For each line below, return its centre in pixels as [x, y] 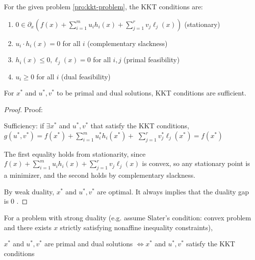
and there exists [28, 227]
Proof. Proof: [24, 109]
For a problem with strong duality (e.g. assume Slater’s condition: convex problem [127, 217]
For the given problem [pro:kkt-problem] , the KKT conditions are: [103, 6]
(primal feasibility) [152, 59]
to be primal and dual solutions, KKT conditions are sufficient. [152, 93]
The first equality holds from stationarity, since [75, 154]
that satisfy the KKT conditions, [140, 126]
